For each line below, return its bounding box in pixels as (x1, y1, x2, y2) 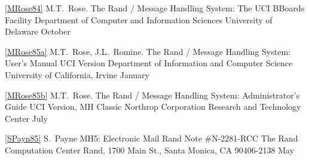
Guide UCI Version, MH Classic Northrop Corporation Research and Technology (5, 100, 301, 113)
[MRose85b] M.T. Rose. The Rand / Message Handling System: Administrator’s (5, 88, 300, 101)
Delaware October (5, 25, 71, 38)
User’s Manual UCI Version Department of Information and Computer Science (5, 57, 293, 69)
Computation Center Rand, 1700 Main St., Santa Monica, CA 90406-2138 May (5, 143, 295, 156)
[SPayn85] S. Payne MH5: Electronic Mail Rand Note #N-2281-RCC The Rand (5, 132, 298, 144)
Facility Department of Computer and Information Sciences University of (5, 13, 273, 26)
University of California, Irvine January (5, 68, 149, 81)
